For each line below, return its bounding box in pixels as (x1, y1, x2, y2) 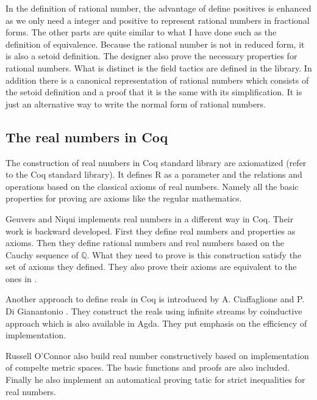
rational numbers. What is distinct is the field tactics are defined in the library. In (5, 61, 312, 74)
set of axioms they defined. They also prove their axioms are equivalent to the (5, 260, 297, 273)
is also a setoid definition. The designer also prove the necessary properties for (5, 49, 297, 62)
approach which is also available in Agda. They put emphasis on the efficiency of (5, 316, 307, 329)
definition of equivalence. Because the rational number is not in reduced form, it (5, 37, 305, 50)
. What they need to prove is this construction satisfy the (87, 248, 302, 261)
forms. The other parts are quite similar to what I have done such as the (5, 26, 277, 38)
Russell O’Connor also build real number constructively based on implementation (5, 349, 309, 362)
